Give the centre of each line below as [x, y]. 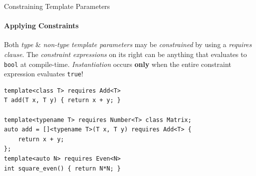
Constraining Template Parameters [57, 6]
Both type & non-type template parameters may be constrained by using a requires [128, 44]
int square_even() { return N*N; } [63, 168]
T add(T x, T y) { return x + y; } [63, 100]
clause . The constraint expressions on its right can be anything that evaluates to [126, 54]
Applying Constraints [42, 26]
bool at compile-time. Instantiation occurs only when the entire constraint [118, 64]
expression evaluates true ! [44, 74]
